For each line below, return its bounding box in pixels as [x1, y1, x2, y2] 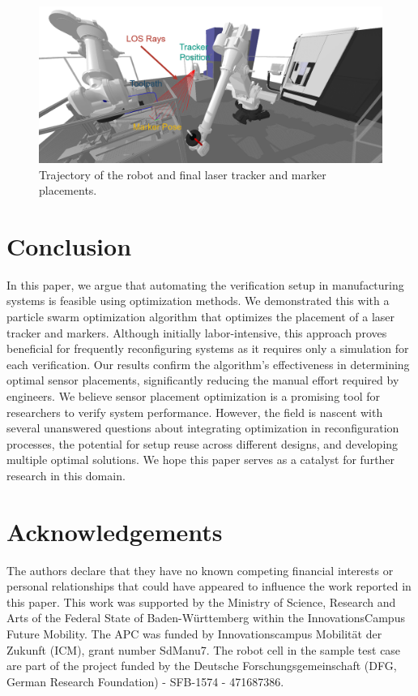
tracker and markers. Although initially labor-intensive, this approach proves [6, 324, 387, 341]
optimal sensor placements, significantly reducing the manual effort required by [6, 372, 399, 389]
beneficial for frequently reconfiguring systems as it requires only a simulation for [6, 340, 409, 357]
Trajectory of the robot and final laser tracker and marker [39, 165, 326, 183]
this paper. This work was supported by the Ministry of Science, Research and [6, 593, 396, 610]
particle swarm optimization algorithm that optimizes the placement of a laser [6, 308, 395, 325]
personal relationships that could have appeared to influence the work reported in [6, 578, 412, 595]
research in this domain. [6, 466, 126, 483]
